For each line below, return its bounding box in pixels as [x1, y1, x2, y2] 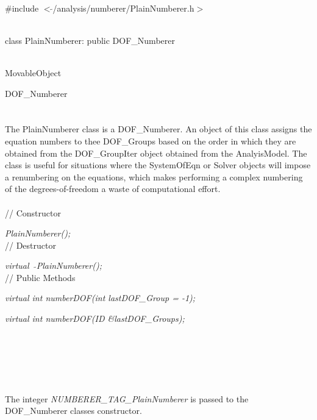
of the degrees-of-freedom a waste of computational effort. [5, 182, 221, 195]
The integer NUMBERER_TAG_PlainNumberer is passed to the [5, 392, 249, 405]
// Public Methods [5, 271, 76, 283]
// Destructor [5, 238, 56, 251]
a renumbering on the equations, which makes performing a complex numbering [5, 170, 303, 183]
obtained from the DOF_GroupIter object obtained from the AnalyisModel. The [5, 146, 307, 159]
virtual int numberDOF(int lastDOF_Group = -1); [5, 291, 196, 304]
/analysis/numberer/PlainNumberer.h [52, 1, 194, 14]
